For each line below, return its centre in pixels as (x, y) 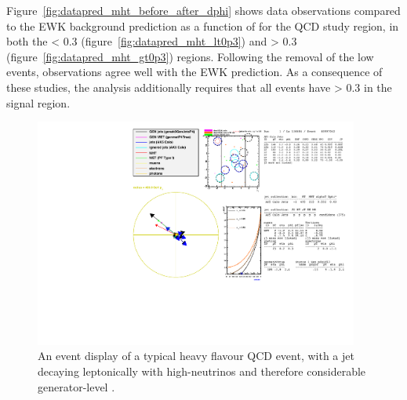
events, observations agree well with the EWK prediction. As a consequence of (194, 72)
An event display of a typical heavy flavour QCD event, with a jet (196, 356)
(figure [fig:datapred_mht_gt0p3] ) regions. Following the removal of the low (190, 56)
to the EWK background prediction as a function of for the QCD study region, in (203, 25)
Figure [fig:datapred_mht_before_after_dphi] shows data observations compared (203, 10)
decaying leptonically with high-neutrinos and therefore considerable (202, 371)
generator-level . (76, 386)
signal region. (38, 102)
